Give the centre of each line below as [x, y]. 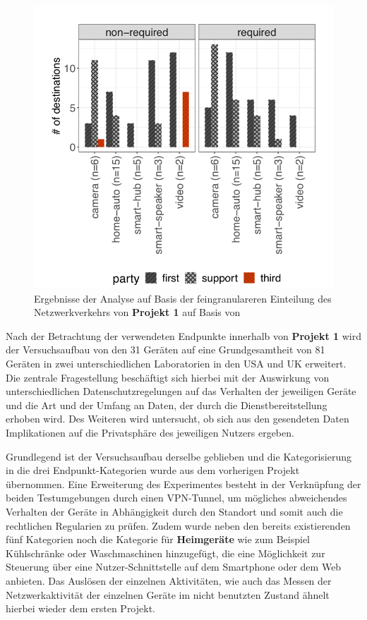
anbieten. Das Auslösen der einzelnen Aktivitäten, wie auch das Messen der [169, 580]
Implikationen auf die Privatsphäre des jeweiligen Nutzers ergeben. [150, 432]
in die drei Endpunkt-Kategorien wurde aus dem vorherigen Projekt [153, 470]
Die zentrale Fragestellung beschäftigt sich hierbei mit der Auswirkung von [168, 377]
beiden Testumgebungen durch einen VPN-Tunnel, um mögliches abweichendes [176, 498]
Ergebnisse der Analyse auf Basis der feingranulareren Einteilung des [183, 298]
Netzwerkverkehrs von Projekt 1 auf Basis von [137, 312]
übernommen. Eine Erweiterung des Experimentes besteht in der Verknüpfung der [183, 484]
